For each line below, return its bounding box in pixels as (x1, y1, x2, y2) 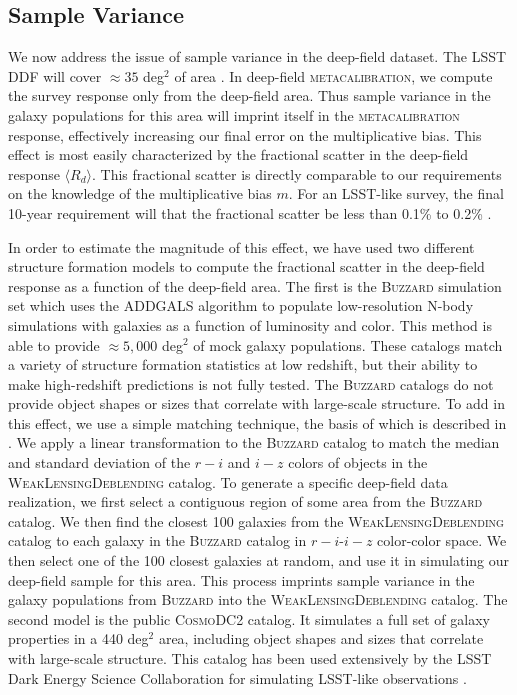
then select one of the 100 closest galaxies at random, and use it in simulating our (8, 550, 510, 571)
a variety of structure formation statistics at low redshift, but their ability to (8, 354, 478, 375)
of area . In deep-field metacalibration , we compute (174, 65, 493, 86)
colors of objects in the (288, 452, 428, 473)
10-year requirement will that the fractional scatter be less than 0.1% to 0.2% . (8, 202, 492, 223)
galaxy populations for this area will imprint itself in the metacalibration (8, 104, 460, 125)
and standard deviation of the (8, 452, 191, 473)
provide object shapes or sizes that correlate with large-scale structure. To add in (8, 393, 505, 414)
